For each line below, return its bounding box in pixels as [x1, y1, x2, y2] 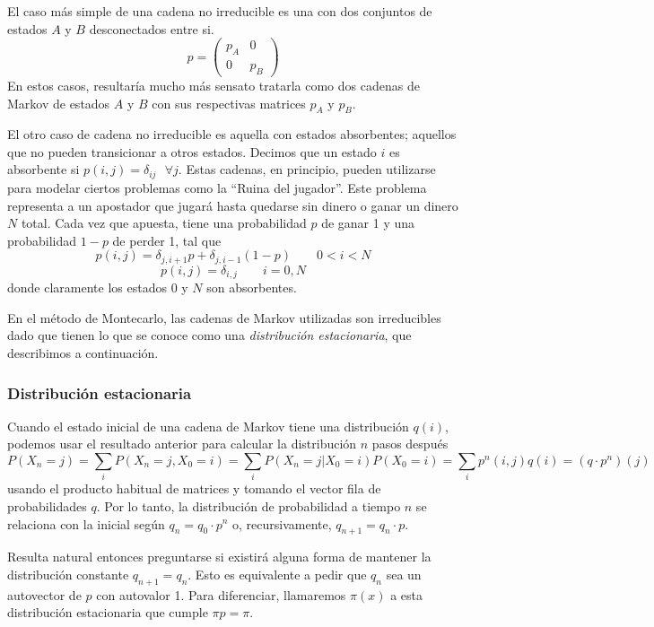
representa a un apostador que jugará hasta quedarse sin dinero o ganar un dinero [7, 196, 458, 214]
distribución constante [7, 564, 129, 583]
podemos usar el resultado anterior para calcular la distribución [7, 434, 357, 453]
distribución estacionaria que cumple [7, 603, 208, 622]
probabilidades [7, 496, 87, 515]
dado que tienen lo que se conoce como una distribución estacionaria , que [7, 326, 412, 344]
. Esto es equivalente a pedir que [187, 564, 367, 583]
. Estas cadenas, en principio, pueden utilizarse [178, 160, 436, 179]
